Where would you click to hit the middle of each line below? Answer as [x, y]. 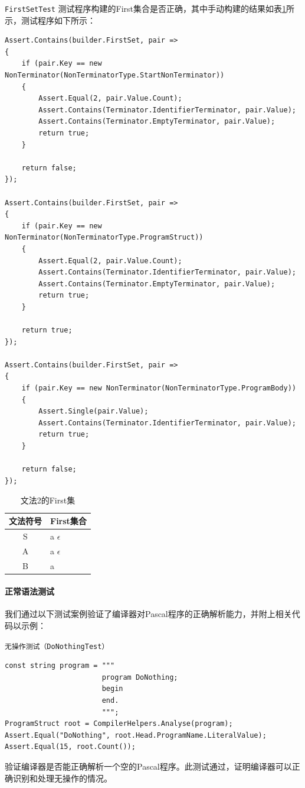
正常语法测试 [29, 591]
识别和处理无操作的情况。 [62, 778]
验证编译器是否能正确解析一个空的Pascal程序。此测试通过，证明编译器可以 [148, 766]
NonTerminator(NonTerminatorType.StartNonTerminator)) [115, 75]
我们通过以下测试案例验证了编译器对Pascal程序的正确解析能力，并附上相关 [148, 614]
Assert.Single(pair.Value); [94, 411]
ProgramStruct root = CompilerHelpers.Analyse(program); [119, 724]
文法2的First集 [48, 500]
